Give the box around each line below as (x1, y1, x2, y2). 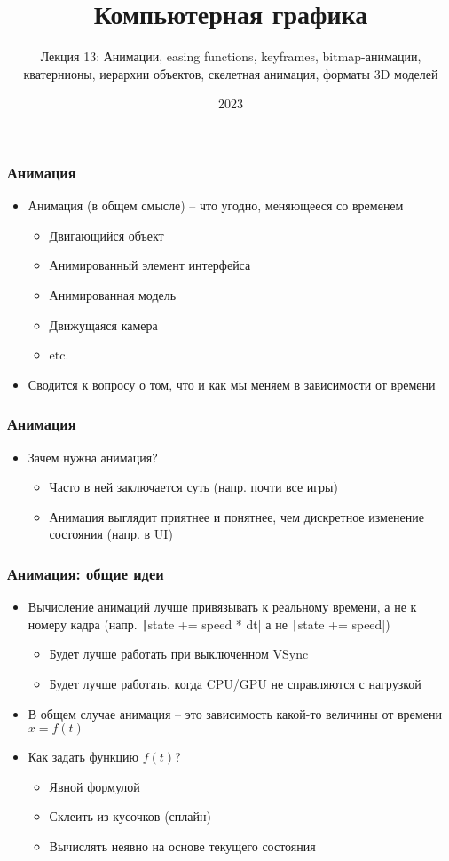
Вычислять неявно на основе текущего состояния (49, 836, 316, 855)
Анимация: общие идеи (7, 562, 164, 584)
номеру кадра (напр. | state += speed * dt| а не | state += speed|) (28, 614, 390, 633)
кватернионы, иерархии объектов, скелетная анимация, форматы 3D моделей (23, 64, 438, 83)
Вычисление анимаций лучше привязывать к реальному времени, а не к (28, 597, 417, 616)
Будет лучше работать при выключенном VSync (49, 644, 309, 663)
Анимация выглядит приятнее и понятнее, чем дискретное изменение (49, 507, 424, 525)
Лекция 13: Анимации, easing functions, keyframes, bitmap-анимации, (40, 47, 421, 66)
